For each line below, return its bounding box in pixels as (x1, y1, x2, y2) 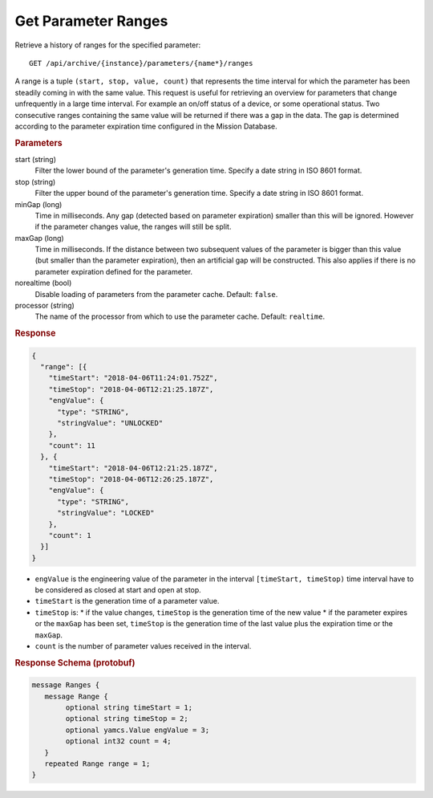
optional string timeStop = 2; (65, 715, 188, 723)
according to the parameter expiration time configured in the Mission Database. (14, 121, 278, 131)
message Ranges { (31, 681, 100, 690)
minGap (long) (14, 199, 63, 209)
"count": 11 (48, 441, 96, 450)
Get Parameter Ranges (14, 12, 168, 30)
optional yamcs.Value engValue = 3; (65, 725, 210, 735)
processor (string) (14, 301, 75, 311)
